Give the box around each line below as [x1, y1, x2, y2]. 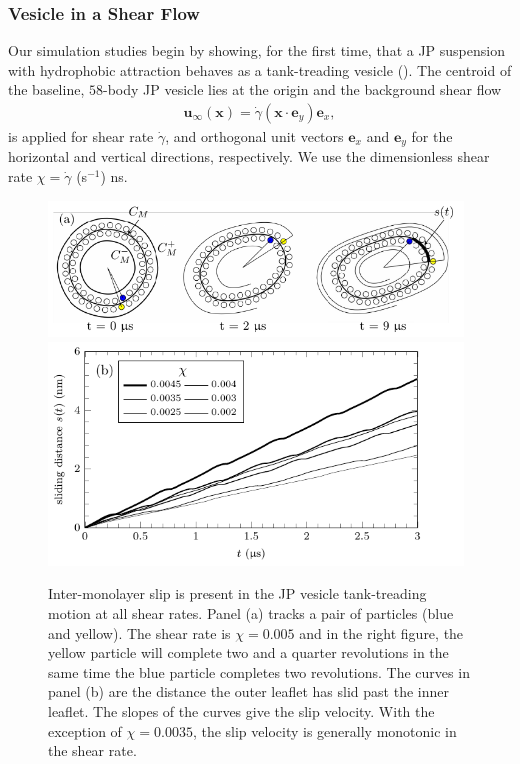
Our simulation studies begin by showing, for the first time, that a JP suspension [8, 40, 505, 61]
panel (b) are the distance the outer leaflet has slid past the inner [48, 681, 449, 702]
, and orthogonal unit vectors [165, 126, 344, 147]
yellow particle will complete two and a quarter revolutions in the [48, 642, 449, 663]
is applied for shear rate [8, 126, 154, 147]
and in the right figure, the [299, 622, 464, 643]
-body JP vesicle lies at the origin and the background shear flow [102, 79, 502, 100]
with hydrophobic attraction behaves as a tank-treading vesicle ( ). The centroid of [8, 59, 512, 80]
